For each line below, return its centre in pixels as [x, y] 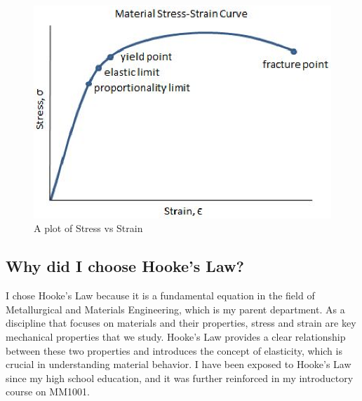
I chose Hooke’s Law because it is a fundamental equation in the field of [160, 295]
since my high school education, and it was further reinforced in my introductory [180, 378]
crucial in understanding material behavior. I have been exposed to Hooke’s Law [179, 364]
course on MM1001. [48, 392]
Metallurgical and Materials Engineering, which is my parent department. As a [175, 309]
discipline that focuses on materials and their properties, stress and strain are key [181, 323]
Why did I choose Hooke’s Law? [125, 266]
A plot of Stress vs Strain [88, 228]
